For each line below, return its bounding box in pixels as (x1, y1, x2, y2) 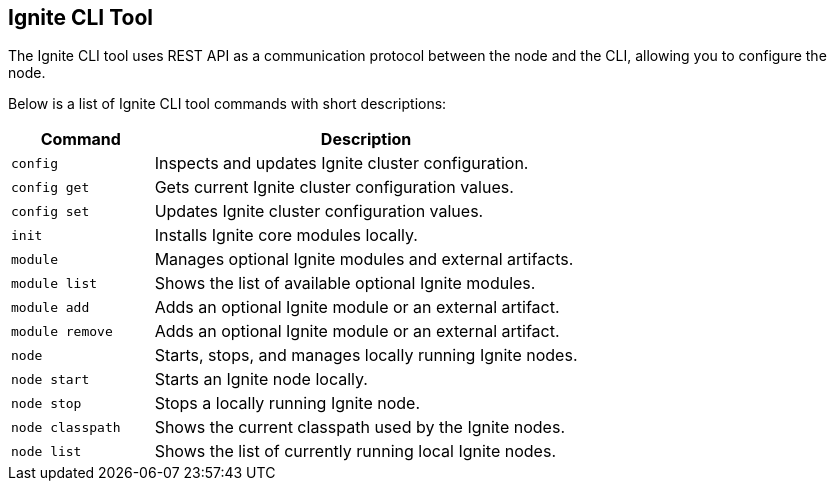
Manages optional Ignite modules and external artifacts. (154, 249, 574, 270)
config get (11, 179, 90, 195)
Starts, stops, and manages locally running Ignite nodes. (154, 345, 578, 366)
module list (11, 275, 98, 291)
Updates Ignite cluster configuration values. (154, 201, 484, 222)
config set (11, 203, 90, 219)
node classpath (11, 419, 121, 435)
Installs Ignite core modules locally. (154, 225, 418, 246)
